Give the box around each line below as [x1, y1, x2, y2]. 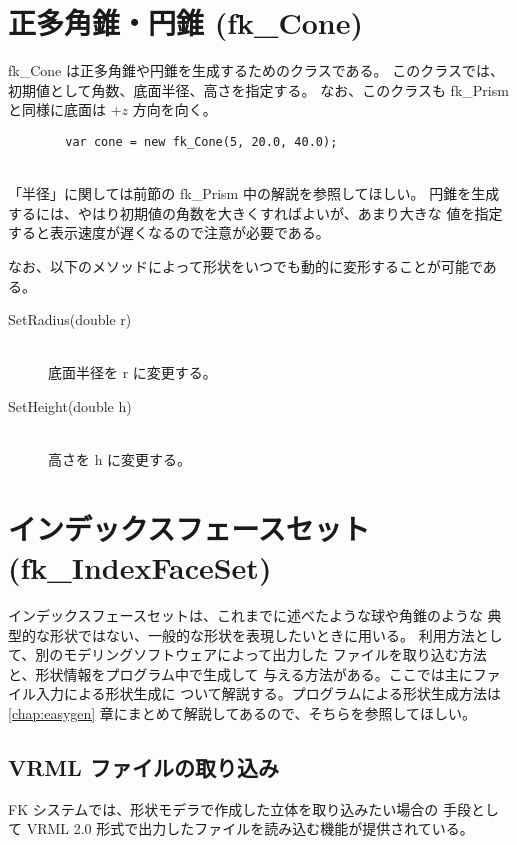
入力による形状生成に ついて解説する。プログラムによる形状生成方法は [35, 683, 501, 704]
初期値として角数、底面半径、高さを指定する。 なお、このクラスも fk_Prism [8, 79, 509, 100]
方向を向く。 [132, 99, 217, 120]
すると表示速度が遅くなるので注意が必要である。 [8, 222, 330, 243]
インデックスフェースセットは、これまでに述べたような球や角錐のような [8, 605, 483, 625]
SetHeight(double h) [8, 395, 132, 416]
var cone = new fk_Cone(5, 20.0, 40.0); [65, 134, 338, 149]
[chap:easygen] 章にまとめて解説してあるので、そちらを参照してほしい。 [8, 702, 477, 723]
